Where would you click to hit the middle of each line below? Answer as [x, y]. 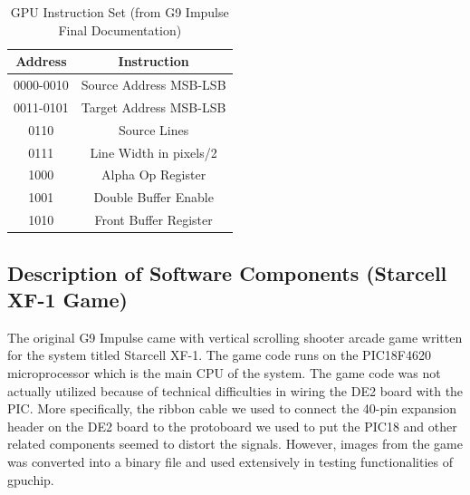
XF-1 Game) [67, 299]
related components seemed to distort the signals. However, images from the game [235, 444]
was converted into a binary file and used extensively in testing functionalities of [230, 461]
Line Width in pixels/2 [153, 152]
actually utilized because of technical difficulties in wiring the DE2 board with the [235, 390]
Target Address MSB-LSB [153, 107]
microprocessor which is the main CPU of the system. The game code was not [224, 372]
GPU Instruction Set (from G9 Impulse [120, 12]
